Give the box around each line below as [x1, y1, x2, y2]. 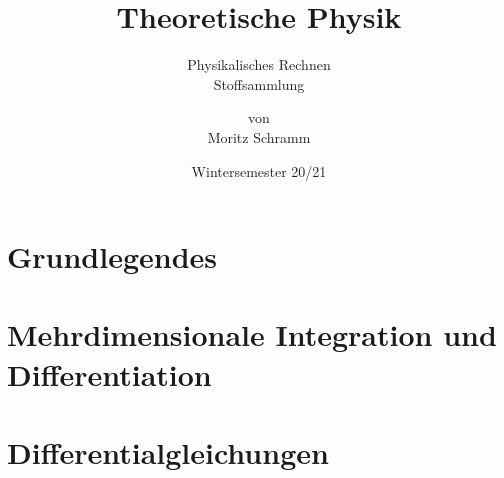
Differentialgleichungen [7, 432, 329, 473]
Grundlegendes [7, 236, 218, 277]
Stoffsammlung [213, 73, 305, 94]
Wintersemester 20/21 [191, 160, 327, 181]
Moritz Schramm [207, 126, 311, 147]
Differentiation [7, 353, 212, 394]
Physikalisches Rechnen [187, 54, 331, 75]
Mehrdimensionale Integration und [7, 314, 497, 355]
